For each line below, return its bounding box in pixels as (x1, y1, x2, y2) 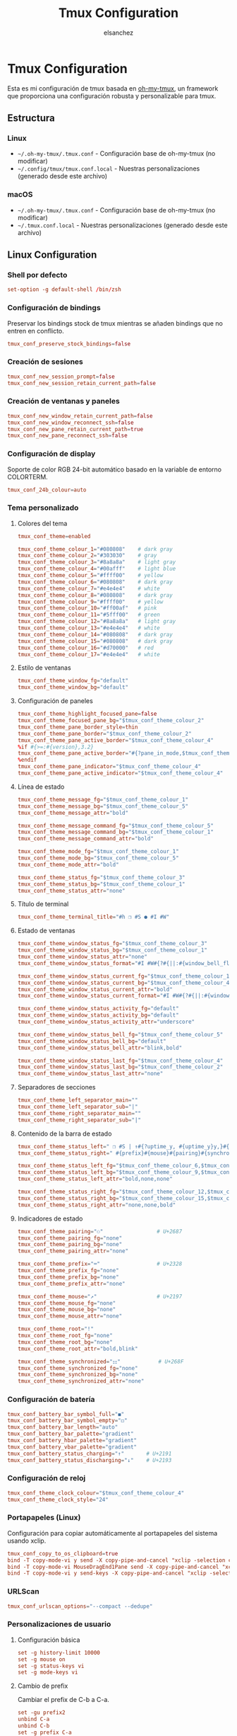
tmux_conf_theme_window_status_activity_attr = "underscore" (17, 1018, 195, 1026)
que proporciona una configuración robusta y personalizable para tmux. (7, 91, 217, 100)
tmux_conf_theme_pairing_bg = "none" (17, 1241, 123, 1248)
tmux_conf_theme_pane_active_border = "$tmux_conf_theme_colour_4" (17, 736, 214, 744)
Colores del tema (17, 519, 68, 527)
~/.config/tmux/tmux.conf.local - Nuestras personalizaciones (17, 164, 200, 173)
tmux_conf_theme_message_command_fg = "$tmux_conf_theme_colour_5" (17, 822, 214, 829)
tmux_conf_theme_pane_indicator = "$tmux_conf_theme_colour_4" (17, 763, 202, 770)
